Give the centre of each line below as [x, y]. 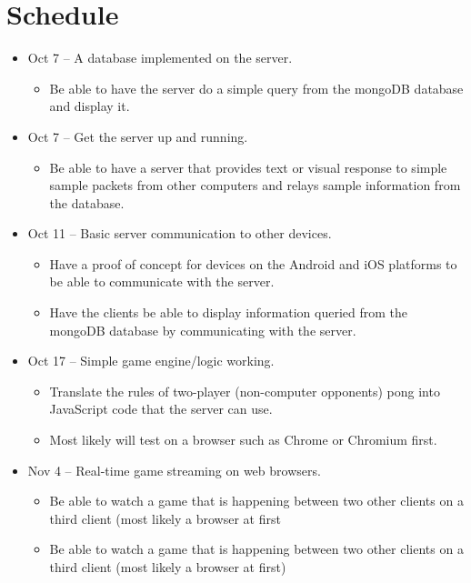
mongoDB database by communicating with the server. [203, 330]
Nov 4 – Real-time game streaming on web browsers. [174, 470]
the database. [87, 202]
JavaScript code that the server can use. [161, 409]
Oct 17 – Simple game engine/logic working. [151, 361]
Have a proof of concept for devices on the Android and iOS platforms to [253, 263]
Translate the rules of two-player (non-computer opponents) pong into [245, 391]
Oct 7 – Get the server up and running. [138, 136]
